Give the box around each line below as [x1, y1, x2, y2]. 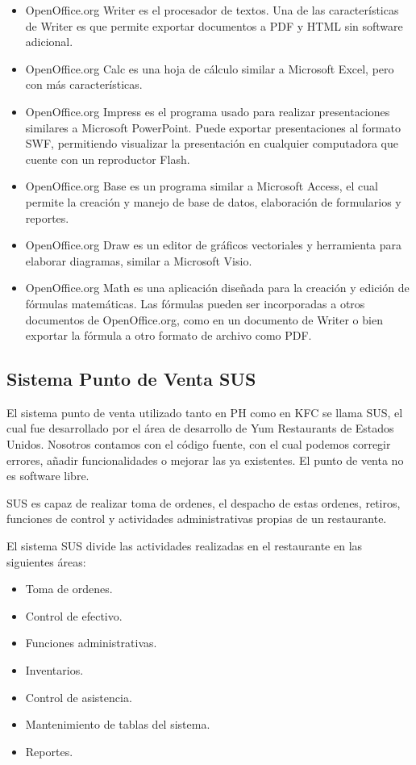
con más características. [25, 76, 143, 93]
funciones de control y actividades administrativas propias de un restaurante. [6, 510, 387, 527]
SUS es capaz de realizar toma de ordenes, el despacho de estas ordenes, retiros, [6, 494, 401, 511]
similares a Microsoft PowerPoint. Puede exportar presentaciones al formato [25, 119, 401, 136]
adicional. [25, 33, 73, 50]
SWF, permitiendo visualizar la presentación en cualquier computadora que [25, 135, 398, 152]
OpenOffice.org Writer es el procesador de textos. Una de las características [25, 2, 399, 18]
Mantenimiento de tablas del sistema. [25, 716, 210, 733]
